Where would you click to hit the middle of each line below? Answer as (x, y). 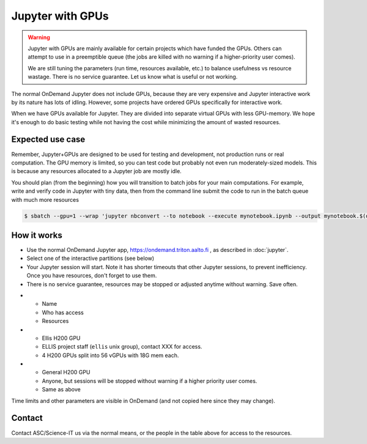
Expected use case (48, 140)
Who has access (63, 313)
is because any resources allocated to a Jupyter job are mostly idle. (96, 171)
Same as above (61, 390)
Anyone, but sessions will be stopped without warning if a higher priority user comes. (150, 381)
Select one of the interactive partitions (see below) (91, 258)
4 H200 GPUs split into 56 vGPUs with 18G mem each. (110, 355)
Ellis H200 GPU (61, 338)
